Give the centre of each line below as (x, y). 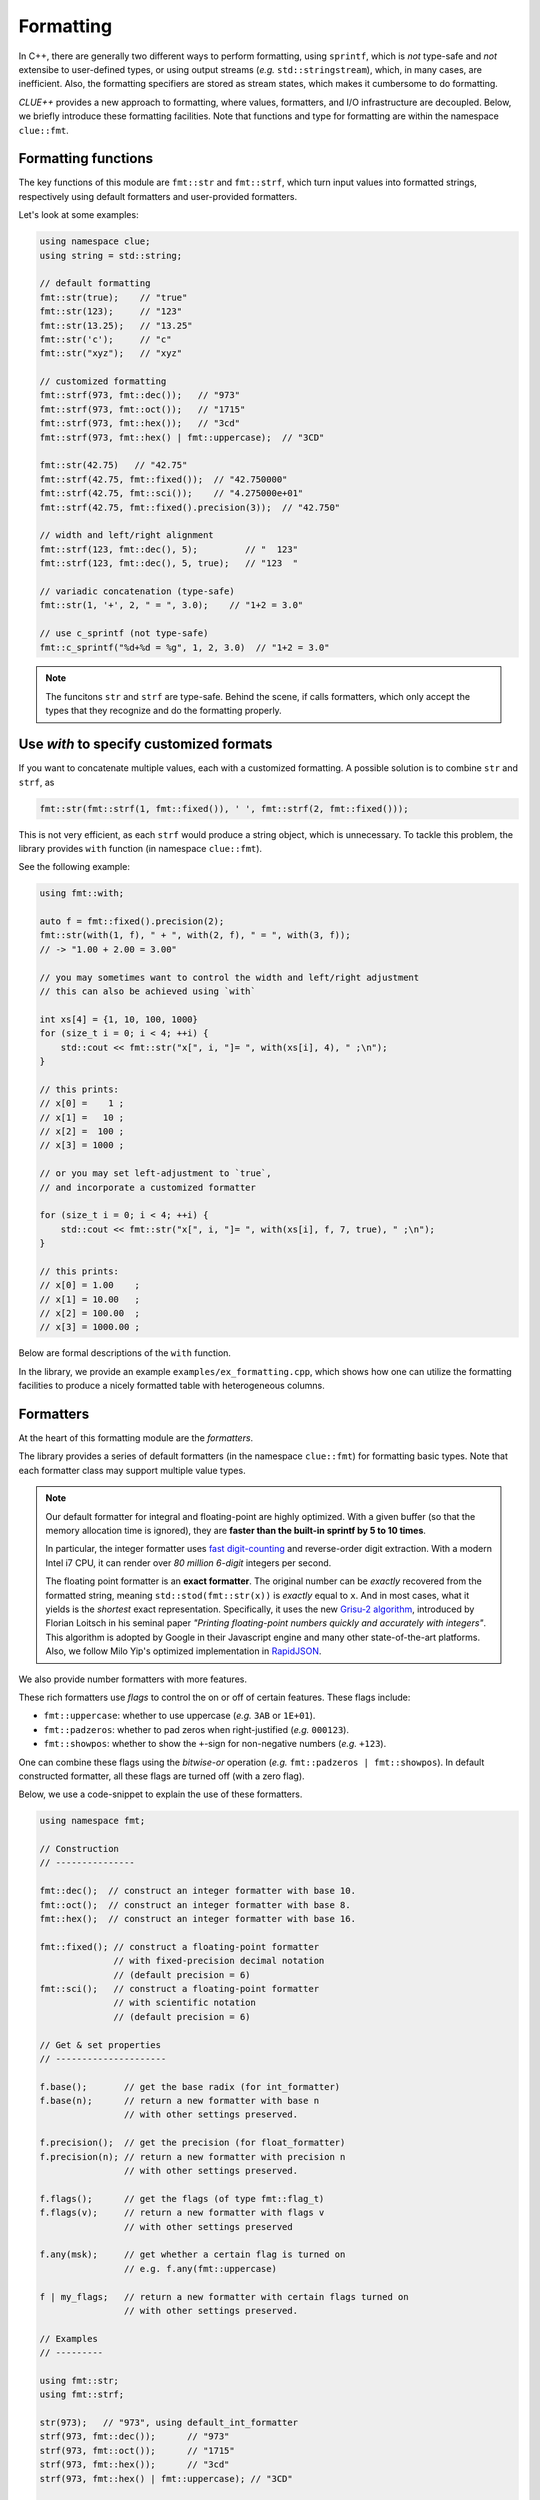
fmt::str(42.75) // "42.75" (113, 465)
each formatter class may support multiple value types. (132, 1470)
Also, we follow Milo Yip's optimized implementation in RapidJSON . (183, 1651)
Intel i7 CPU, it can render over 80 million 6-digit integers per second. (188, 1562)
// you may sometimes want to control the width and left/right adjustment (229, 977)
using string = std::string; (111, 255)
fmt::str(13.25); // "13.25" (116, 325)
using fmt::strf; (82, 2394)
